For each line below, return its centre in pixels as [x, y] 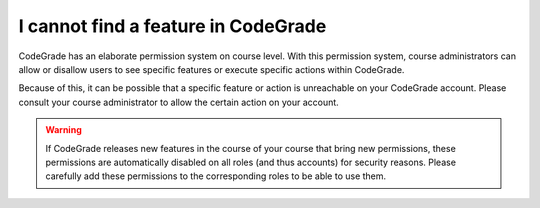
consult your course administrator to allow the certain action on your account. [178, 102]
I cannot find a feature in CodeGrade [172, 26]
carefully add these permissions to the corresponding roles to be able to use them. [216, 176]
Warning [63, 130]
